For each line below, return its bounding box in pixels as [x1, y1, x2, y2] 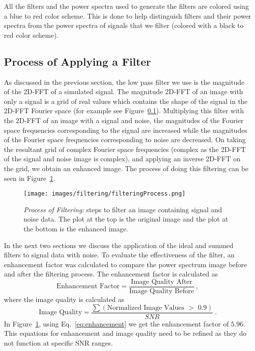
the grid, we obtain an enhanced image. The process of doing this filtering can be [4, 163, 249, 173]
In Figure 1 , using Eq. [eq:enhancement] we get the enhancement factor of [4, 318, 229, 328]
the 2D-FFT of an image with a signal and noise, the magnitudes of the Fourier [4, 115, 244, 125]
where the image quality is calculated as [4, 294, 124, 304]
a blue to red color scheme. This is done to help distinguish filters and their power [4, 10, 252, 21]
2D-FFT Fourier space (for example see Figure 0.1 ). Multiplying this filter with [4, 105, 244, 116]
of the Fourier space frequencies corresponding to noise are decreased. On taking [4, 134, 246, 145]
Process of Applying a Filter [4, 53, 151, 69]
